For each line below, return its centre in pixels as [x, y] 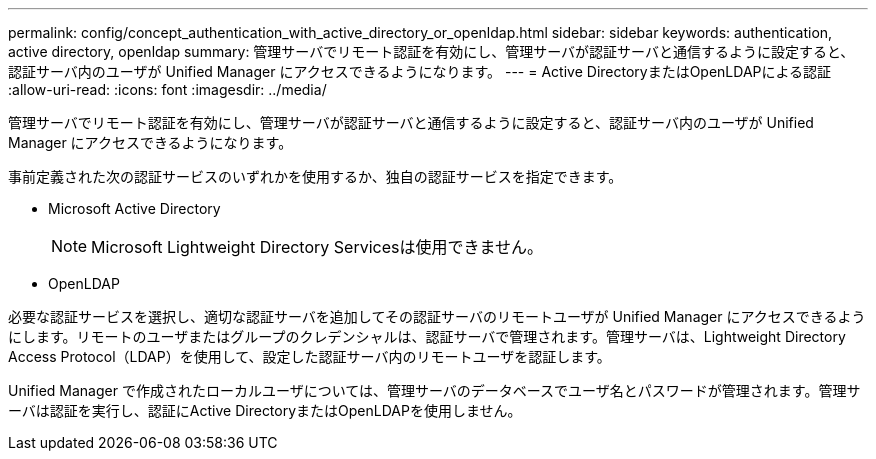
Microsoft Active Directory [134, 208]
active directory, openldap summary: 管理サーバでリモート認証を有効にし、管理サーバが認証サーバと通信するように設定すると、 [431, 51]
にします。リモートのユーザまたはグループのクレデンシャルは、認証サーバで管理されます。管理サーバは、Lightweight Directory [427, 336]
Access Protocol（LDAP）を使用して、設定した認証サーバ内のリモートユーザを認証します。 [309, 356]
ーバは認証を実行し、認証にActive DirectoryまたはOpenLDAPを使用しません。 [265, 410]
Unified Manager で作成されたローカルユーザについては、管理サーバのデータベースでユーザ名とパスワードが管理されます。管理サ [434, 390]
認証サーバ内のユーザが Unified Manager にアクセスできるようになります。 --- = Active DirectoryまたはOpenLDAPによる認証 [420, 71]
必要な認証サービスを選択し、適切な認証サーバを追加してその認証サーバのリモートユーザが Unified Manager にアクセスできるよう [437, 316]
